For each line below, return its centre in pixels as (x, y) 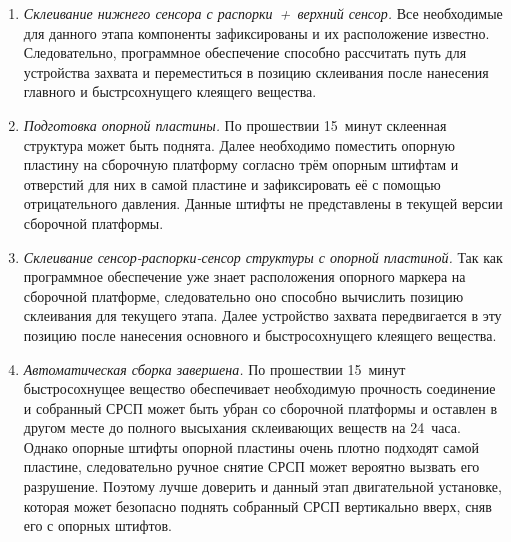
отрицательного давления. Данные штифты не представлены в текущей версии (263, 203)
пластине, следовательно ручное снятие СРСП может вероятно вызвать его (251, 466)
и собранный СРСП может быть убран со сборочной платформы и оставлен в (260, 407)
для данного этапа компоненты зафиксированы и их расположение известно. (256, 32)
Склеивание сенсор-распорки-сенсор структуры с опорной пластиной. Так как (263, 256)
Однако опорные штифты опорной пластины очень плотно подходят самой (251, 446)
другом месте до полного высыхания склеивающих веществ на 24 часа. (242, 427)
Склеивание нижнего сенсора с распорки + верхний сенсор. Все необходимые (263, 13)
